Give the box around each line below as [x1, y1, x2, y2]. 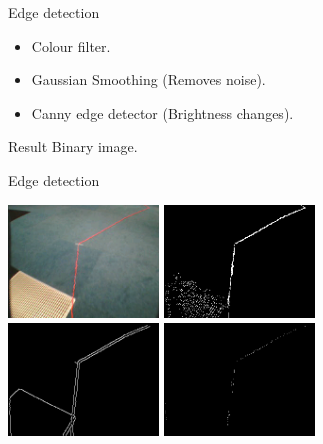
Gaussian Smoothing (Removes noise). [31, 69, 266, 90]
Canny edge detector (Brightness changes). [31, 102, 294, 123]
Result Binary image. [8, 136, 138, 157]
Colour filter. [31, 35, 111, 56]
